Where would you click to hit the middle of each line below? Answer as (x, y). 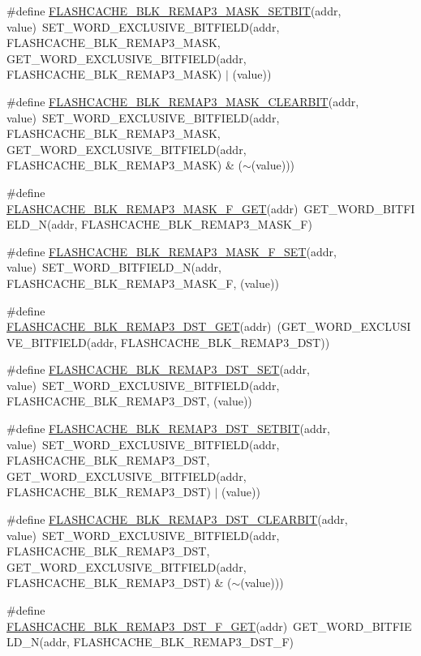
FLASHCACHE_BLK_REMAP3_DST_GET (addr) (139, 326)
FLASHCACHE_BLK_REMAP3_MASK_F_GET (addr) (153, 208)
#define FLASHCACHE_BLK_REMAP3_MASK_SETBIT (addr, (174, 11)
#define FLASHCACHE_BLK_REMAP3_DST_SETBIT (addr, (168, 429)
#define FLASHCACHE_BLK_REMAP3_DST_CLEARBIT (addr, (177, 519)
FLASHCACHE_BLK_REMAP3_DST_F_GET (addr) (147, 626)
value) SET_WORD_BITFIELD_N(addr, (114, 267)
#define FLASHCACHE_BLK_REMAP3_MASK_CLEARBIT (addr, (183, 101)
